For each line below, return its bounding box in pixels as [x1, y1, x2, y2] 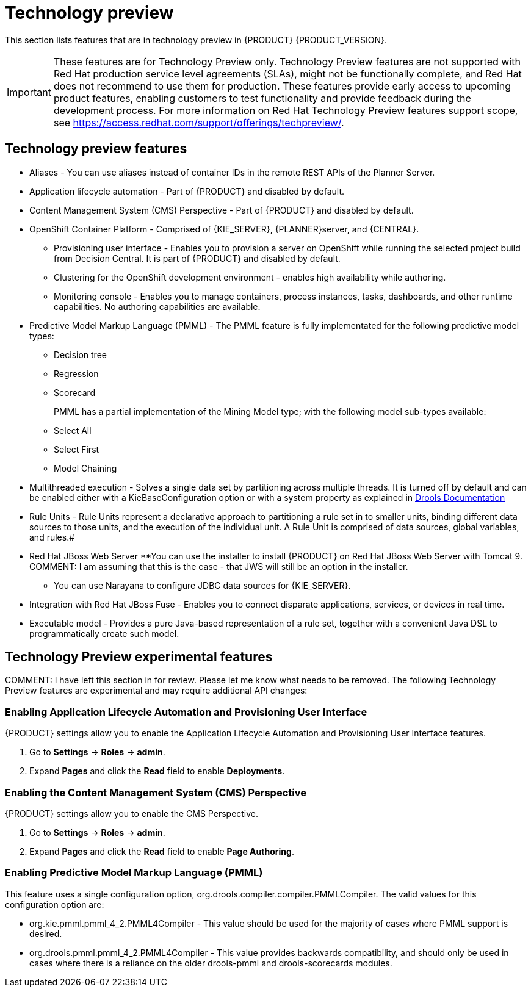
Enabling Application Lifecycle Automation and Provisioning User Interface [5, 705, 367, 718]
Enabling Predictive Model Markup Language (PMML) [5, 866, 263, 879]
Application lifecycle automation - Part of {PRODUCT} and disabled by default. [29, 185, 345, 196]
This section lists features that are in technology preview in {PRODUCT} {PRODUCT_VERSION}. [5, 34, 387, 45]
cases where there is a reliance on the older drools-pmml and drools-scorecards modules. [29, 957, 392, 968]
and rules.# [29, 531, 75, 542]
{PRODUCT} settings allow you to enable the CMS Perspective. [5, 808, 259, 819]
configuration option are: [5, 899, 104, 910]
